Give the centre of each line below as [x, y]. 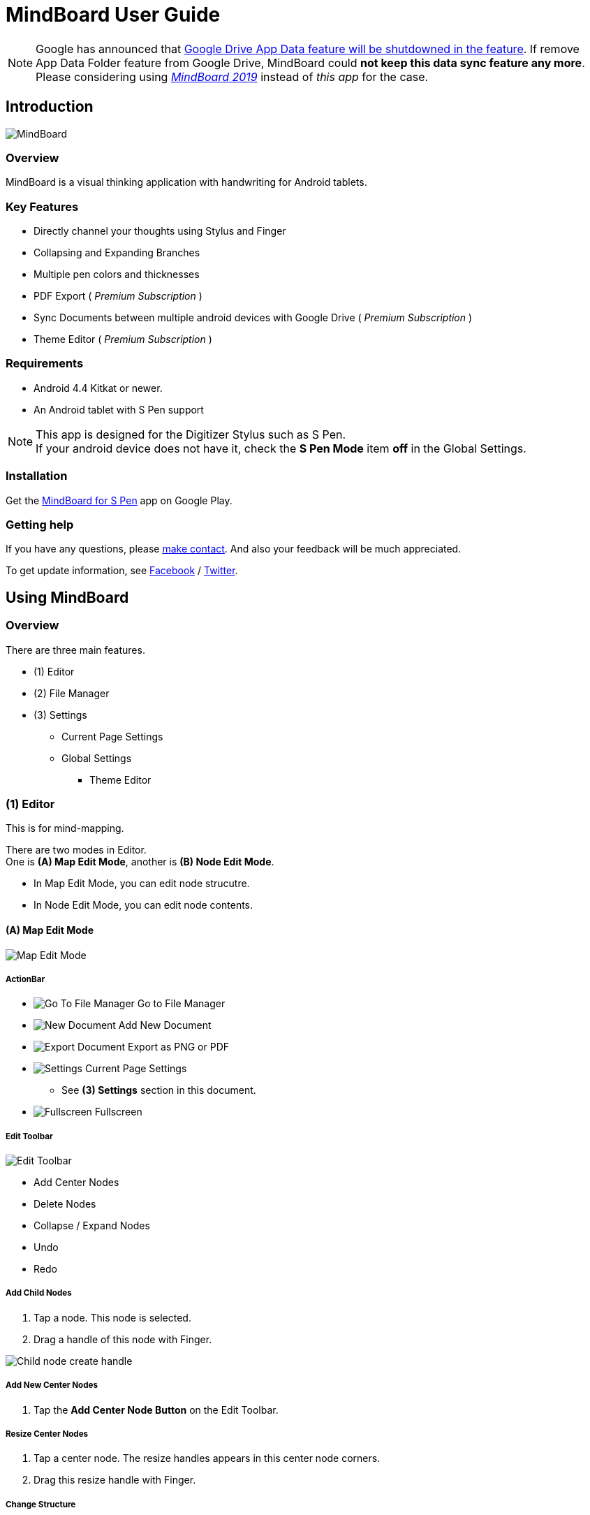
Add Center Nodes [76, 1183]
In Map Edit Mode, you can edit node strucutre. [142, 884]
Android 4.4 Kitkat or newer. [98, 388]
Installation [37, 476]
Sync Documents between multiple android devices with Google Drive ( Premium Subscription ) [253, 318]
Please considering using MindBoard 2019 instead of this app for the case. [232, 76]
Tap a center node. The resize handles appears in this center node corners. [207, 1458]
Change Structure [41, 1504]
